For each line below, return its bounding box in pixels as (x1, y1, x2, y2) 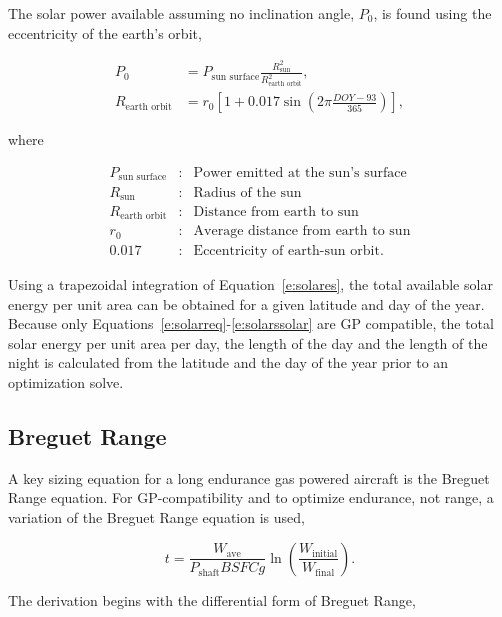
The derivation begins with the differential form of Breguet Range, (8, 589, 416, 610)
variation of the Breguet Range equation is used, (8, 506, 305, 527)
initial (312, 548, 338, 559)
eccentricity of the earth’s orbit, (8, 22, 202, 43)
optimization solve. (8, 371, 124, 392)
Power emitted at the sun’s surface (193, 166, 407, 181)
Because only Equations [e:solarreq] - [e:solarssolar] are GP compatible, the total (8, 313, 494, 334)
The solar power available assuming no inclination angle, (8, 3, 355, 23)
